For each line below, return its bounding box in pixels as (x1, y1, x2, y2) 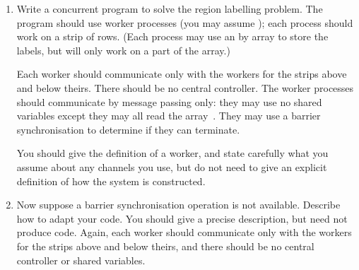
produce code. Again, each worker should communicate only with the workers (16, 225, 352, 240)
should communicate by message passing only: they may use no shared (16, 94, 322, 109)
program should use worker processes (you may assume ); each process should (16, 15, 353, 30)
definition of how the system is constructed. (16, 173, 206, 188)
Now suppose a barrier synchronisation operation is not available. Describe (16, 197, 341, 212)
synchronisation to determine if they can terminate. (16, 122, 240, 136)
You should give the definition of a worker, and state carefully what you (16, 146, 329, 160)
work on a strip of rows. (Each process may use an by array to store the (16, 29, 329, 44)
